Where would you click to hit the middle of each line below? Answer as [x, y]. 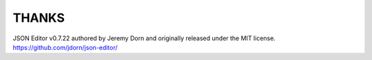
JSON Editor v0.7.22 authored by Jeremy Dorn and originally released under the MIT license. [144, 38]
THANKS [39, 18]
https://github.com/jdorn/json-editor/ [65, 47]
